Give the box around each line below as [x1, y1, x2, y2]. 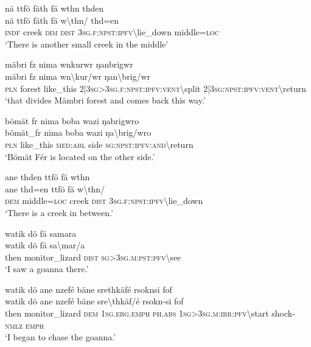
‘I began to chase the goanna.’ [5, 331, 116, 343]
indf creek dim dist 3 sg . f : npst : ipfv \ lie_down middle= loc [5, 26, 219, 38]
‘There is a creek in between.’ [5, 206, 113, 219]
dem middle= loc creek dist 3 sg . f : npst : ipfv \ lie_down [5, 194, 203, 207]
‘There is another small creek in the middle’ [5, 37, 169, 50]
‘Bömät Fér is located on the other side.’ [5, 150, 155, 163]
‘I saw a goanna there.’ [5, 262, 89, 275]
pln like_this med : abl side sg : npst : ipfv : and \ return [5, 138, 194, 150]
